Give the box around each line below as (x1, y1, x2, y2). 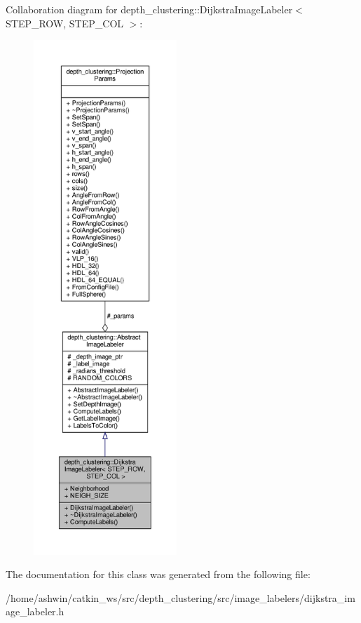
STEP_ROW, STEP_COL (6, 15, 124, 30)
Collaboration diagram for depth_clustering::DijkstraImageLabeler (6, 2, 293, 16)
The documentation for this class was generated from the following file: (6, 567, 311, 582)
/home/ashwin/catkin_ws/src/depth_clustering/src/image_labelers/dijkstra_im (6, 590, 355, 605)
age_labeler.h (6, 604, 64, 619)
